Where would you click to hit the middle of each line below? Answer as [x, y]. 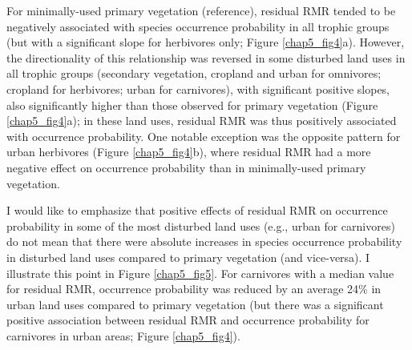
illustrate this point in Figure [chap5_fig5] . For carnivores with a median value [200, 273]
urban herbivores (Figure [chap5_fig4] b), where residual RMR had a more [189, 152]
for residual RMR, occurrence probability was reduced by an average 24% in [194, 289]
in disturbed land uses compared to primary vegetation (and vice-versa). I [188, 257]
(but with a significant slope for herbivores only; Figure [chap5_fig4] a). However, [206, 42]
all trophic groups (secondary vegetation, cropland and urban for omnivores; [194, 73]
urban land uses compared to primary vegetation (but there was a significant [195, 304]
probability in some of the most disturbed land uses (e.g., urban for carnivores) [201, 225]
